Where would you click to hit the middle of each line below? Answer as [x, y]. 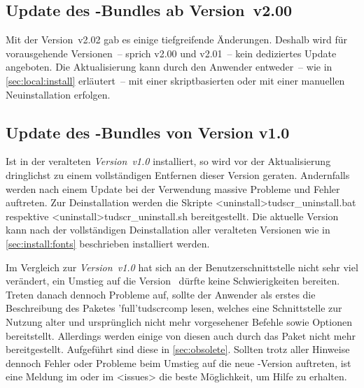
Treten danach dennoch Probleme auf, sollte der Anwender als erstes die [161, 294]
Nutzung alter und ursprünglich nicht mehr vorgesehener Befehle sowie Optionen [179, 321]
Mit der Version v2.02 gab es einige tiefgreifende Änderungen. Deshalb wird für [176, 39]
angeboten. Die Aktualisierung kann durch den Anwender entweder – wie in [169, 67]
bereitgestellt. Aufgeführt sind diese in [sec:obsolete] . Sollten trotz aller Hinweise [178, 349]
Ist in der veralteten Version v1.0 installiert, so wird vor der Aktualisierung [168, 161]
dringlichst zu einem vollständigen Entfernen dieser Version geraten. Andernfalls [178, 174]
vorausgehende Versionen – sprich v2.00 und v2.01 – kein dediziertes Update [171, 53]
